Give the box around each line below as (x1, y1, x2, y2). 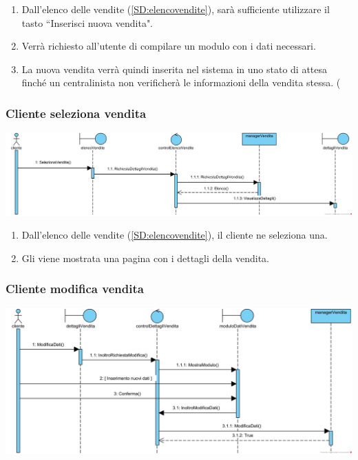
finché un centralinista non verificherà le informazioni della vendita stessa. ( (21, 75, 341, 90)
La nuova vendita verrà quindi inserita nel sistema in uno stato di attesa (21, 61, 328, 76)
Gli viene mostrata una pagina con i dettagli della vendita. (21, 250, 269, 265)
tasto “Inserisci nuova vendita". (21, 15, 154, 30)
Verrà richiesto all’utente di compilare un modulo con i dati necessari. (21, 39, 316, 53)
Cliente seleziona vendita (6, 104, 147, 121)
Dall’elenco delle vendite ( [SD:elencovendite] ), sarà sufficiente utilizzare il (21, 2, 330, 16)
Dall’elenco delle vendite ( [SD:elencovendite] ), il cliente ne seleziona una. (21, 228, 328, 242)
